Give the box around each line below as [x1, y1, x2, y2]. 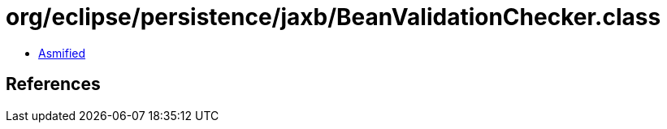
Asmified [38, 45, 86, 60]
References [6, 74, 101, 95]
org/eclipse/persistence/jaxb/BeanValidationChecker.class [6, 3, 661, 31]
